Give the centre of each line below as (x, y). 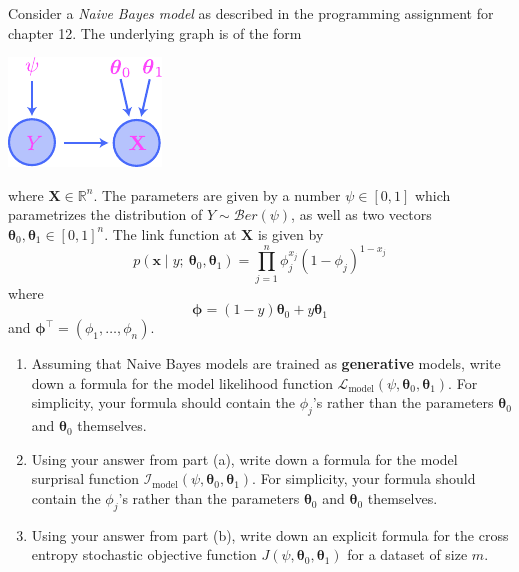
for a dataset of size (407, 554)
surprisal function (85, 478)
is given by (290, 233)
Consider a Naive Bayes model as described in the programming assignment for (251, 13)
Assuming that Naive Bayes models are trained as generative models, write (266, 363)
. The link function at (170, 233)
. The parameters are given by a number (217, 194)
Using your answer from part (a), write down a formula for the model (244, 458)
